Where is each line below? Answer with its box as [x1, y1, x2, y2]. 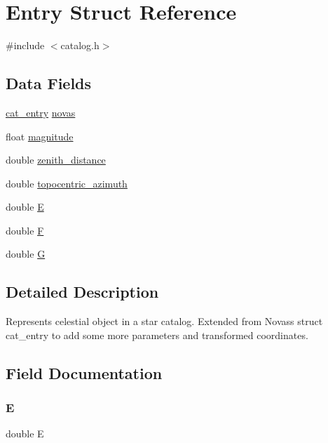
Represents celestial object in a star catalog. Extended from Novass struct [6, 314, 323, 329]
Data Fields [6, 72, 92, 94]
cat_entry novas [6, 105, 76, 119]
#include [6, 38, 45, 53]
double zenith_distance [6, 152, 106, 167]
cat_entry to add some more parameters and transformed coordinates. [6, 327, 308, 342]
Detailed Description [6, 281, 159, 303]
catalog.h [60, 38, 100, 53]
